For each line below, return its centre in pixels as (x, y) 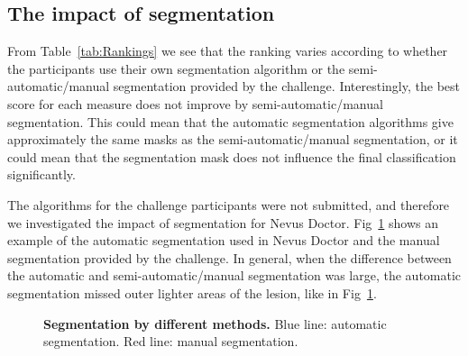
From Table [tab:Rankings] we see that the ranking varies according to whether (228, 51)
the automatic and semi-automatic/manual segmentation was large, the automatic (234, 275)
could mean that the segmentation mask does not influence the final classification (232, 156)
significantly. (41, 174)
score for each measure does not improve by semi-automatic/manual (195, 103)
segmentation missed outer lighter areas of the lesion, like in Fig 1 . (192, 292)
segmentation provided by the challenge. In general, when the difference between (229, 257)
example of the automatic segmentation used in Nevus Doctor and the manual (224, 240)
